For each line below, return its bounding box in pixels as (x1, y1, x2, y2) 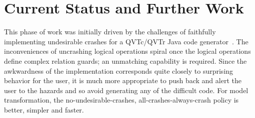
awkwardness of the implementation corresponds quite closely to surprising (4, 65, 233, 76)
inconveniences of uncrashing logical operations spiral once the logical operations (4, 46, 251, 56)
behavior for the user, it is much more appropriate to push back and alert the (4, 75, 241, 86)
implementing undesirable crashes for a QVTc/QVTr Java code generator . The (4, 36, 248, 46)
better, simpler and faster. (4, 104, 84, 115)
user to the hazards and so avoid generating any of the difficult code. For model (4, 85, 248, 95)
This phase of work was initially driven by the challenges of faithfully (4, 26, 216, 37)
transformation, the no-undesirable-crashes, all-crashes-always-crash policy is (4, 95, 239, 105)
